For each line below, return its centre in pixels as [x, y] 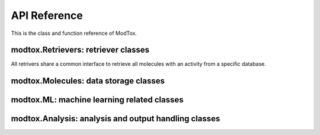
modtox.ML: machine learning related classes [97, 100]
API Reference [47, 15]
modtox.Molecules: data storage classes [88, 81]
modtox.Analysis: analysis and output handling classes [116, 119]
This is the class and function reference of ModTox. [74, 33]
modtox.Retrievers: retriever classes [80, 50]
